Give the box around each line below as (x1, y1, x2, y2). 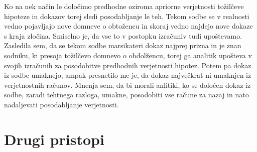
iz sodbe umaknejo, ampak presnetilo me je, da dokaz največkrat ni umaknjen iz (4, 70, 251, 80)
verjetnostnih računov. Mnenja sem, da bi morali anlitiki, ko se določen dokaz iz (4, 79, 251, 90)
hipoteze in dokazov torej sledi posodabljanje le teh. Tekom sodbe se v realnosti (4, 11, 249, 21)
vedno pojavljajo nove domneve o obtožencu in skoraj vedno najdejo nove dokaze (4, 21, 253, 31)
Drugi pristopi (4, 128, 104, 149)
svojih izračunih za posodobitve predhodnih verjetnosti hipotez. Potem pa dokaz (4, 60, 251, 70)
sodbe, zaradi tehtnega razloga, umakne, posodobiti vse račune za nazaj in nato (4, 89, 249, 100)
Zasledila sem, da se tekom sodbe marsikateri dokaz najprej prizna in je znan (4, 40, 241, 51)
